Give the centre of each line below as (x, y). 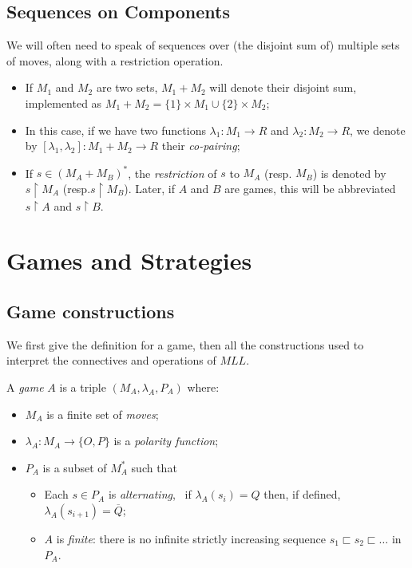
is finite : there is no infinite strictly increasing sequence (191, 538)
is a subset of (75, 467)
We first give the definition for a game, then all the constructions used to (185, 344)
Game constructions (91, 311)
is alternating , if (150, 494)
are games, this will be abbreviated (310, 188)
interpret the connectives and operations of (111, 360)
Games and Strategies (129, 260)
